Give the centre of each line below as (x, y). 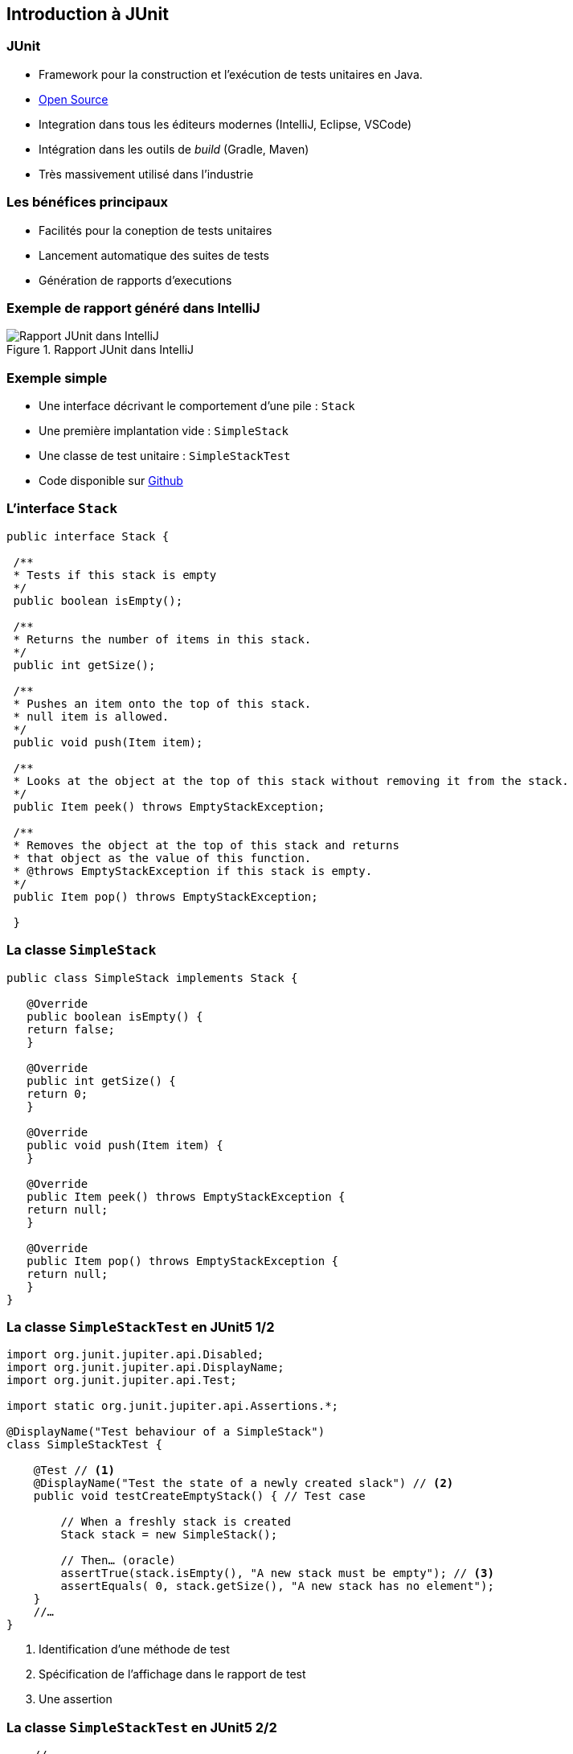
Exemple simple (57, 378)
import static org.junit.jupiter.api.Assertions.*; (173, 1406)
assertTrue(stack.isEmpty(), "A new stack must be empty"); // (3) (277, 1573)
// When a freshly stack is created (176, 1522)
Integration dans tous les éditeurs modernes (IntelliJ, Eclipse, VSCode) (225, 124)
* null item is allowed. (91, 716)
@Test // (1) (74, 1471)
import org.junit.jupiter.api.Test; (122, 1380)
